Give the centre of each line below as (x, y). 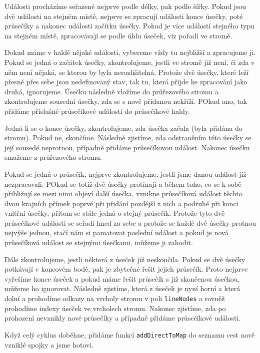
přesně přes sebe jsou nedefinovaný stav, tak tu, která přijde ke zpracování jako (126, 82)
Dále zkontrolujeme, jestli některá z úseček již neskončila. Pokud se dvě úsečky (125, 259)
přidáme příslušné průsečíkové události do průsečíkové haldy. (97, 111)
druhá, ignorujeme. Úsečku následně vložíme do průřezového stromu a (111, 91)
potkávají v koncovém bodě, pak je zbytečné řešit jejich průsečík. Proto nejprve (126, 269)
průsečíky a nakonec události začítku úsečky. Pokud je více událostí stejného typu (129, 26)
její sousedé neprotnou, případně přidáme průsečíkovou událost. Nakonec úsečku (127, 147)
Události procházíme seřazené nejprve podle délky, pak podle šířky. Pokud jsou (125, 6)
